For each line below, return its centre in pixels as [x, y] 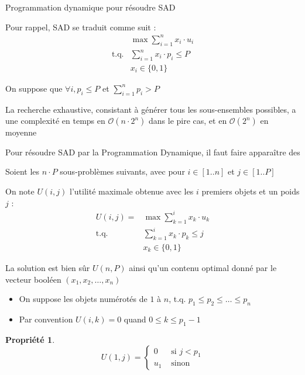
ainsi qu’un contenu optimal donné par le [203, 267]
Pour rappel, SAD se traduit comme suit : [81, 27]
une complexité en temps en [55, 121]
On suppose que [34, 88]
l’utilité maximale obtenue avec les [132, 191]
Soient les [23, 171]
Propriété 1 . [30, 339]
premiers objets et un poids [251, 191]
